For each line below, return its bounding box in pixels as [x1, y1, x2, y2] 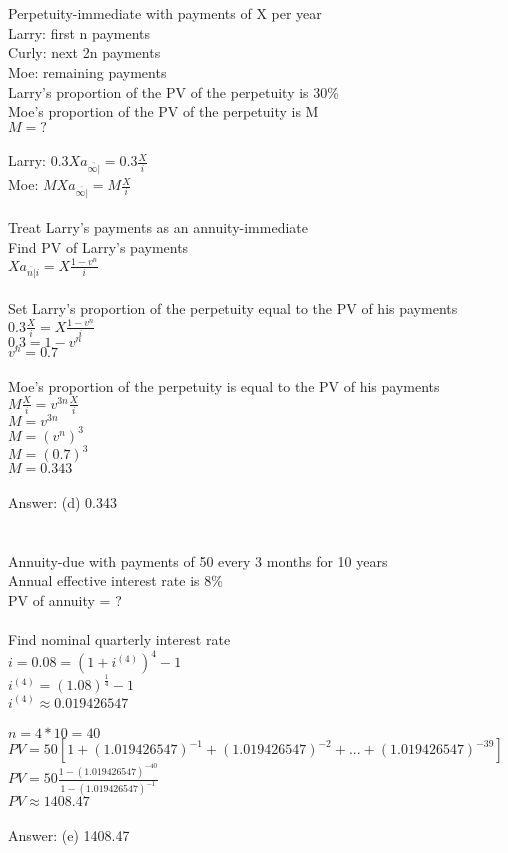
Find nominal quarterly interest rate [8, 629, 231, 649]
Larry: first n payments [8, 22, 151, 43]
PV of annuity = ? [8, 589, 122, 610]
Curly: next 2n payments [8, 42, 161, 63]
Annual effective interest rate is [8, 570, 200, 591]
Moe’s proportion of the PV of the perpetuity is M [8, 101, 319, 122]
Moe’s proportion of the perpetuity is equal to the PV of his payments [8, 375, 440, 396]
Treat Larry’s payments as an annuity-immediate [8, 217, 308, 238]
